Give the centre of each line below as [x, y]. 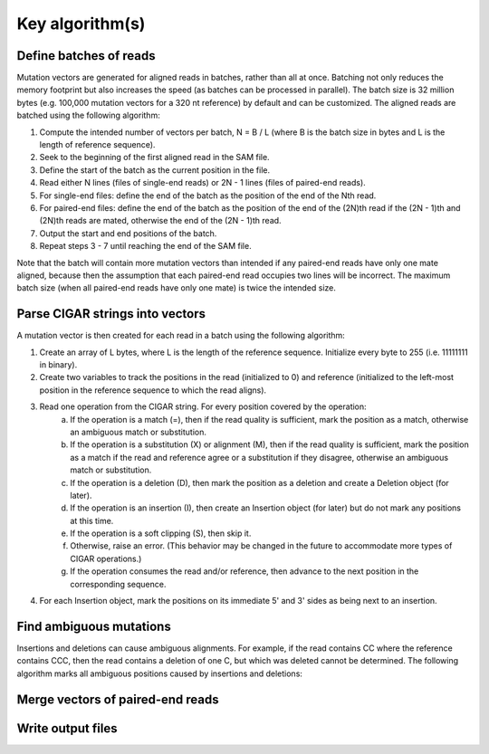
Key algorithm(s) [81, 24]
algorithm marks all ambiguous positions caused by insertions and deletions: [160, 673]
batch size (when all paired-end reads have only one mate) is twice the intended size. [177, 288]
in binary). [58, 365]
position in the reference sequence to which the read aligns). [153, 390]
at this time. [92, 520]
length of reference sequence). [97, 145]
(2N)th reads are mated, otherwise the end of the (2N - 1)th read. [160, 221]
